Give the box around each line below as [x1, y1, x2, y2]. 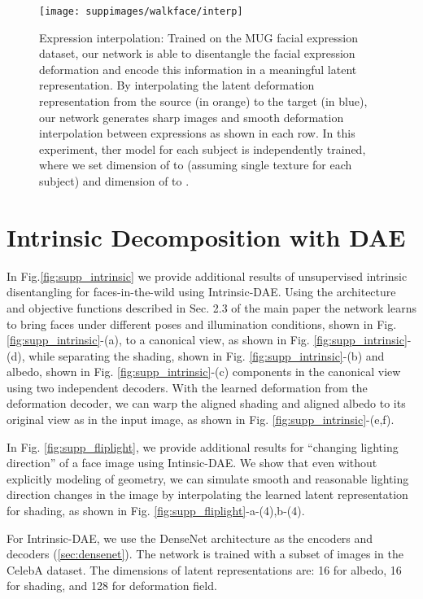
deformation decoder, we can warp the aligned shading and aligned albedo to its [7, 395, 406, 412]
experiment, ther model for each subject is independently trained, [39, 140, 366, 157]
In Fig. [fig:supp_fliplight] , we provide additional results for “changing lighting [7, 438, 399, 455]
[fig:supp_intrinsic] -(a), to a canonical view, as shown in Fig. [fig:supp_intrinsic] [7, 331, 408, 348]
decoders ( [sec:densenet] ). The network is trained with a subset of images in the [7, 545, 403, 562]
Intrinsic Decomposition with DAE [7, 220, 406, 253]
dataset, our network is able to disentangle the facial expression [39, 45, 355, 62]
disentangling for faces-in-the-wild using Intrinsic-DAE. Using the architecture [7, 283, 396, 300]
